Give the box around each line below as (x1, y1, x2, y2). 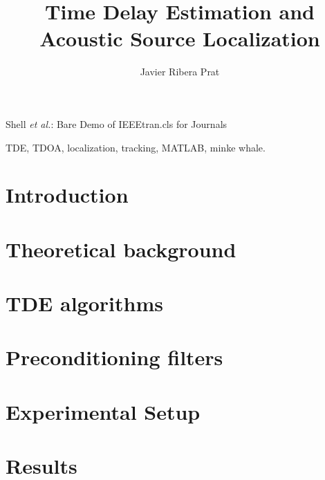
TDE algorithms (6, 289, 163, 317)
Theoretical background (6, 234, 236, 263)
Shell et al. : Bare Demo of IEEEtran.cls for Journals (6, 116, 228, 131)
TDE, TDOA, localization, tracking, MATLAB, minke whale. (6, 140, 266, 154)
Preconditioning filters (6, 343, 223, 371)
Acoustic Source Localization (39, 24, 320, 53)
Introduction (6, 181, 129, 209)
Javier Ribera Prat (140, 64, 220, 79)
